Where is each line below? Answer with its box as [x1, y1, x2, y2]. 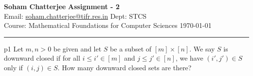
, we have [175, 53, 203, 63]
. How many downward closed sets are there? [57, 62, 192, 72]
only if [4, 62, 23, 72]
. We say [189, 43, 215, 53]
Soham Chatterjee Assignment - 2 [4, 1, 120, 11]
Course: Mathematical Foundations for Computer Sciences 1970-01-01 [4, 20, 212, 30]
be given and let [53, 43, 102, 53]
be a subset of [110, 43, 152, 53]
